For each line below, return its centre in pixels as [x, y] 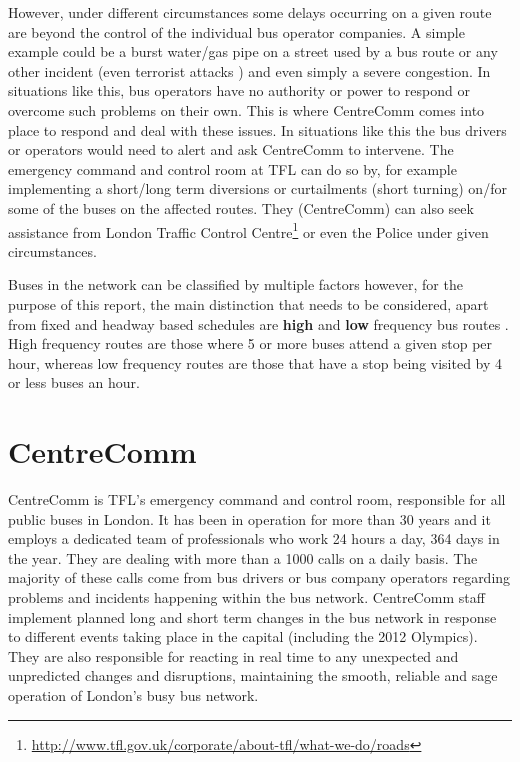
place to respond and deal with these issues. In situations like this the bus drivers [257, 129]
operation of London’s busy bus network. [133, 695]
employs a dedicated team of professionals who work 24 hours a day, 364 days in [254, 538]
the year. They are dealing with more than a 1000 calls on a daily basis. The [243, 557]
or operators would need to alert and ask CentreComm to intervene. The [231, 149]
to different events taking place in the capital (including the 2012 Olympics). [243, 636]
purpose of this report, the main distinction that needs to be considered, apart [248, 303]
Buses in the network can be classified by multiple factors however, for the [235, 284]
